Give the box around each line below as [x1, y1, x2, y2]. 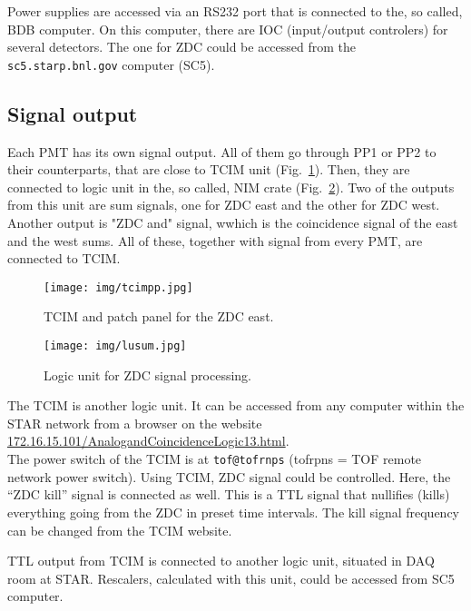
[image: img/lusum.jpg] [44, 340, 187, 353]
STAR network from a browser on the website [7, 413, 262, 432]
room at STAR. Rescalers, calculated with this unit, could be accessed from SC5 [7, 568, 455, 587]
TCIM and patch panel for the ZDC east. [44, 307, 274, 326]
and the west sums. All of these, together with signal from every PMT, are [7, 231, 423, 250]
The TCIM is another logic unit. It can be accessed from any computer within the [7, 396, 465, 415]
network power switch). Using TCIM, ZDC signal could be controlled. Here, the [7, 467, 451, 486]
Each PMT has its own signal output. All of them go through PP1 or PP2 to [7, 142, 437, 161]
